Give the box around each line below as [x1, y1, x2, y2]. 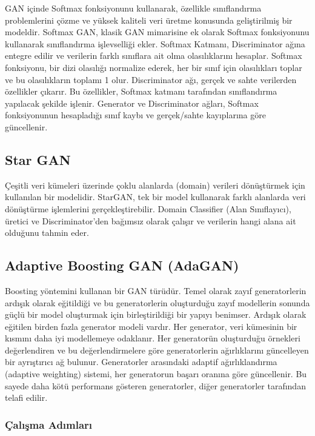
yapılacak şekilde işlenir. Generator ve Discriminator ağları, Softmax [5, 96, 259, 109]
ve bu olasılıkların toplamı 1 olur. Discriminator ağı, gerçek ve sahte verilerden [5, 73, 297, 86]
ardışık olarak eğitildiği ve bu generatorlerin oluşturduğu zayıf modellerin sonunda [5, 296, 310, 309]
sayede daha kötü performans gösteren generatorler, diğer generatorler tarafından [5, 379, 306, 392]
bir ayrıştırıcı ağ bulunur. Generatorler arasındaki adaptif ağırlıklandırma [5, 355, 277, 368]
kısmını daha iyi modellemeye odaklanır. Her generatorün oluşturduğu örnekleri [5, 332, 300, 344]
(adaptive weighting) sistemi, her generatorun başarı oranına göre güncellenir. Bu [5, 367, 307, 380]
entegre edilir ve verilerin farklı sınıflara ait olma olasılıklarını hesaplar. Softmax [5, 49, 302, 62]
